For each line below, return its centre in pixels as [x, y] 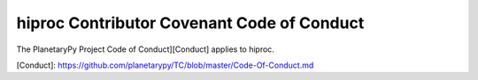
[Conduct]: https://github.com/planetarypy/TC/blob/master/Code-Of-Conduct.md [165, 65]
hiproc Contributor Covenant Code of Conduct [190, 23]
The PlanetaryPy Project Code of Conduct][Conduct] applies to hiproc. [145, 49]
